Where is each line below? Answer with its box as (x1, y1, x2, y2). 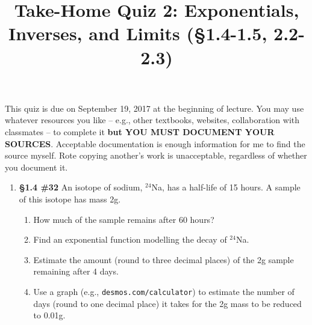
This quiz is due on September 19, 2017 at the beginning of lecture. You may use (5, 102, 304, 114)
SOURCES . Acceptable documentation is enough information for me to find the (5, 137, 305, 150)
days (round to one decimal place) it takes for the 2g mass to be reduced (33, 297, 302, 309)
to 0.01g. (33, 309, 66, 321)
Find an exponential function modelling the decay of (33, 233, 227, 246)
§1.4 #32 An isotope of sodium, (19, 181, 143, 193)
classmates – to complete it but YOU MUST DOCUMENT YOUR (5, 125, 275, 138)
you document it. (5, 160, 68, 173)
